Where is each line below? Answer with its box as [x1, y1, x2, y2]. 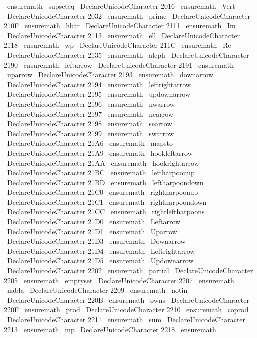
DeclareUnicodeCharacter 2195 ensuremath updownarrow [7, 89, 191, 99]
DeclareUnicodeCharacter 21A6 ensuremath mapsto [7, 138, 173, 148]
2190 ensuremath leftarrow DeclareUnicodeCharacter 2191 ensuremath [4, 59, 234, 70]
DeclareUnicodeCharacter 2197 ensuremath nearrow [7, 108, 173, 119]
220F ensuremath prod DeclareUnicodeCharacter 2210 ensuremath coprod [4, 304, 249, 315]
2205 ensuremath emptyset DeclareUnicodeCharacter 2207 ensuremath [4, 275, 234, 285]
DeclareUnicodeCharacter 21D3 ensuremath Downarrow [7, 236, 186, 246]
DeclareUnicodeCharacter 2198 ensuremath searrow [7, 118, 172, 129]
